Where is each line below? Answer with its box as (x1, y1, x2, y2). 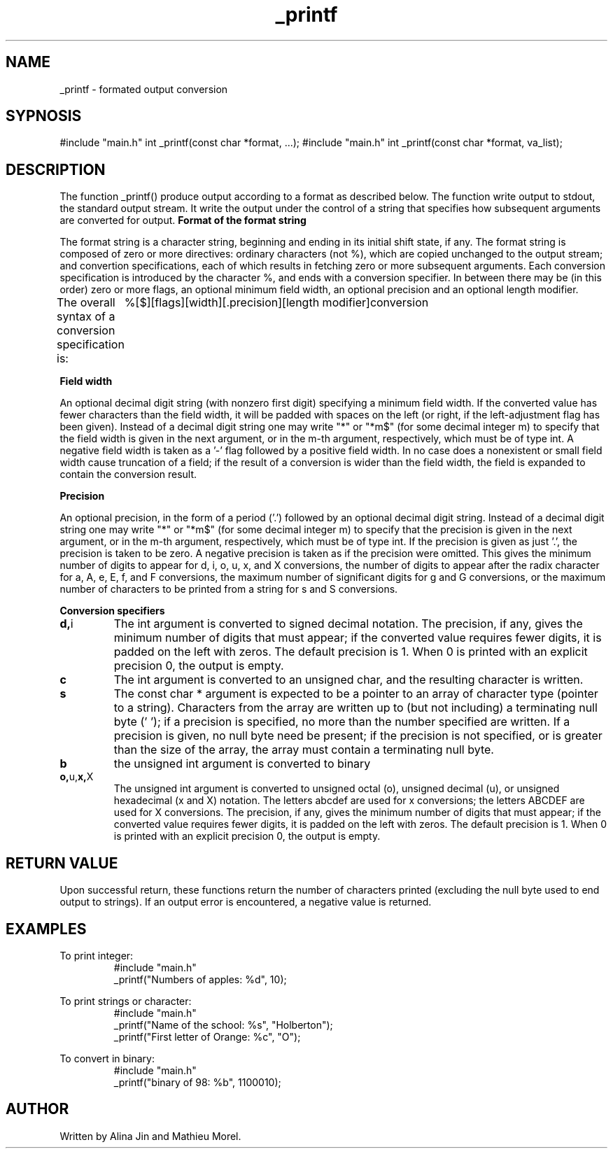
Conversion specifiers (59, 605, 165, 617)
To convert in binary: (59, 1052, 155, 1064)
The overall (57, 295, 115, 310)
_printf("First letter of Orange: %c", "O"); (113, 1030, 301, 1043)
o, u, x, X (59, 770, 94, 783)
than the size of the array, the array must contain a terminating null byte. (113, 743, 494, 757)
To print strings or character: (59, 994, 192, 1007)
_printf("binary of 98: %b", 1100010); (113, 1076, 281, 1088)
